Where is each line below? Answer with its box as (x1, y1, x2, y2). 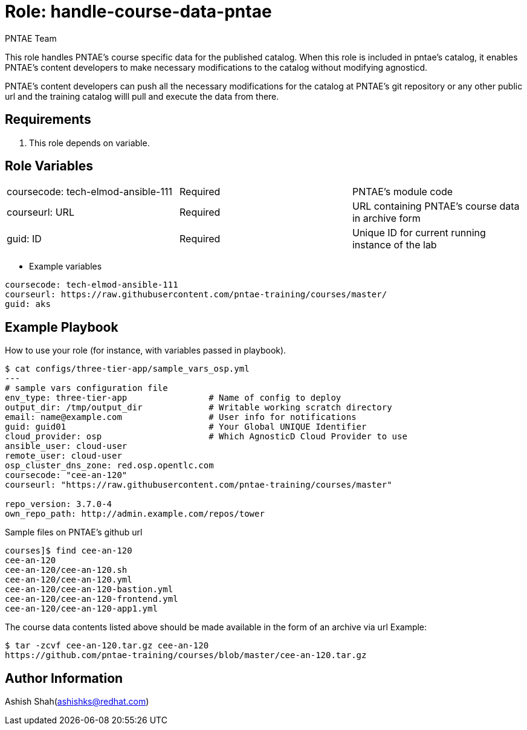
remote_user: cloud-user (5, 451, 122, 461)
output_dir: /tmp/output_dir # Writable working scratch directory (5, 402, 392, 413)
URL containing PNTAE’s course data (352, 200, 520, 213)
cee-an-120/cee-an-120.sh (5, 565, 128, 575)
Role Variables (5, 158, 93, 174)
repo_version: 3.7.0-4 (5, 499, 112, 509)
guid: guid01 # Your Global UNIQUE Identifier (5, 422, 367, 432)
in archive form (352, 212, 421, 225)
